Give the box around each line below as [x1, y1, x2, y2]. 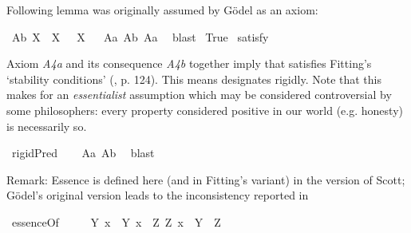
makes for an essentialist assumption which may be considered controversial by [6, 86, 392, 103]
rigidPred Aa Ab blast [11, 144, 155, 161]
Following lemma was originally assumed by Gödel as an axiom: [6, 2, 318, 18]
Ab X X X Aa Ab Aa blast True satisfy [11, 28, 269, 45]
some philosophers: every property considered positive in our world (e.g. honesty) [6, 101, 403, 118]
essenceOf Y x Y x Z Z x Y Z [11, 213, 221, 230]
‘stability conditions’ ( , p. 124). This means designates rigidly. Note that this [6, 70, 382, 87]
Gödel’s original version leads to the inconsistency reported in [6, 187, 309, 203]
